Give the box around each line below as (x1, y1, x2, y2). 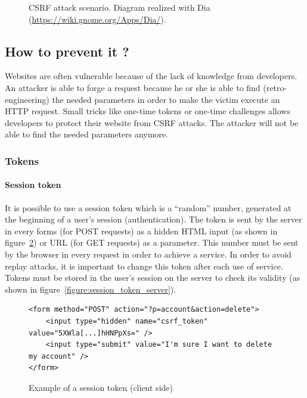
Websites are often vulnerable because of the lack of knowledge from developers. (5, 70, 297, 82)
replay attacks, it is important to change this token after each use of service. (5, 259, 283, 272)
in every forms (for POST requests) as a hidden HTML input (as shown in (5, 224, 278, 237)
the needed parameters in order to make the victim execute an (52, 93, 280, 105)
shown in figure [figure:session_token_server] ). (5, 283, 176, 295)
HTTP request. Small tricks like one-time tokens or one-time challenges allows (5, 105, 290, 117)
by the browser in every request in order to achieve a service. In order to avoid (5, 247, 292, 260)
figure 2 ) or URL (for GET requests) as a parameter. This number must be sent (5, 236, 299, 249)
